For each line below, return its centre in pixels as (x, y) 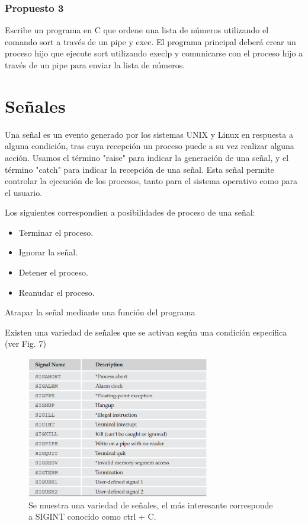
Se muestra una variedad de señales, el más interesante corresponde (151, 505)
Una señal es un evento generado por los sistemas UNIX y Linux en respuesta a (149, 134)
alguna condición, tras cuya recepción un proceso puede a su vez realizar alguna (150, 146)
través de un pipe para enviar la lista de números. (95, 65)
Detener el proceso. (53, 272)
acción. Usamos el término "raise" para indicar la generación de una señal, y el (147, 157)
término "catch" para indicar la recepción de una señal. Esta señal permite (139, 169)
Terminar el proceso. (56, 232)
